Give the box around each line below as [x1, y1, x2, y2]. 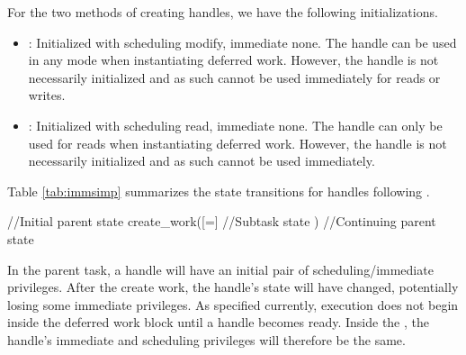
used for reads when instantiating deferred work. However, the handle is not [28, 133, 447, 152]
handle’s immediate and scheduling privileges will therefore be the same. [7, 330, 406, 349]
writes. [28, 86, 66, 105]
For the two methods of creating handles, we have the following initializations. [7, 3, 438, 21]
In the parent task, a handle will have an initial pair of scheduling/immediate [7, 259, 434, 278]
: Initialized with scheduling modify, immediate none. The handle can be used [28, 32, 457, 51]
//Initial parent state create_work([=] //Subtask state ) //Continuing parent [7, 212, 436, 231]
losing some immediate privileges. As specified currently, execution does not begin [7, 295, 459, 314]
